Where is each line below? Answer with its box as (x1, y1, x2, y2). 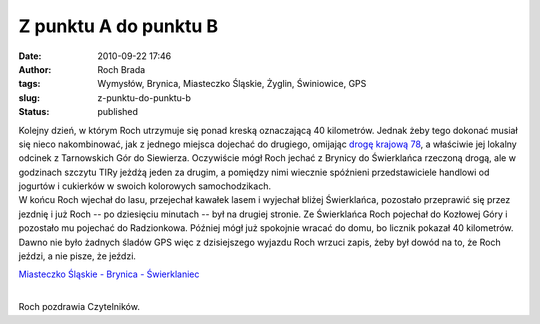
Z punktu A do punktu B (18, 15, 219, 37)
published (97, 106, 139, 118)
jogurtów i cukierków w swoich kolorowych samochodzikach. (18, 180, 272, 192)
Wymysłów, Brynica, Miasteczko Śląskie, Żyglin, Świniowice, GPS (97, 78, 367, 90)
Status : (18, 106, 50, 118)
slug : (18, 91, 40, 104)
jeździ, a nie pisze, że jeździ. (18, 250, 137, 262)
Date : (18, 50, 42, 62)
